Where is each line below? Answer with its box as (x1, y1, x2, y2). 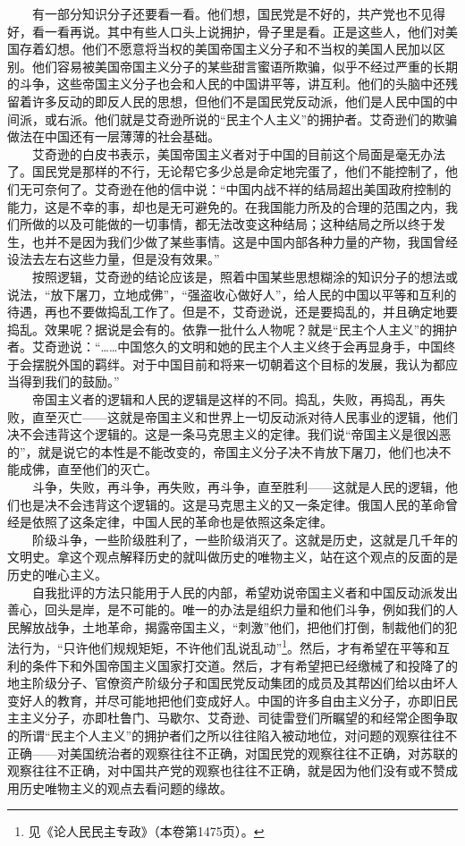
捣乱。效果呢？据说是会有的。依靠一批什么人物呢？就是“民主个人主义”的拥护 (7, 319, 458, 338)
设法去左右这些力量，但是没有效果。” (7, 250, 220, 268)
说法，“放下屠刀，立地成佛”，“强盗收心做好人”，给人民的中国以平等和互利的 (7, 284, 457, 303)
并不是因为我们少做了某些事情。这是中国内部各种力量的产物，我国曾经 (44, 232, 458, 250)
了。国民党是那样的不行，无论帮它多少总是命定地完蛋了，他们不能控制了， (7, 162, 445, 181)
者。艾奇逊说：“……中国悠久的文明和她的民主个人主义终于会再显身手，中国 (7, 337, 444, 356)
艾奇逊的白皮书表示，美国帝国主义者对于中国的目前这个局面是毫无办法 (31, 144, 445, 163)
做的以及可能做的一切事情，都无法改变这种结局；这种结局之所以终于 (31, 215, 433, 233)
